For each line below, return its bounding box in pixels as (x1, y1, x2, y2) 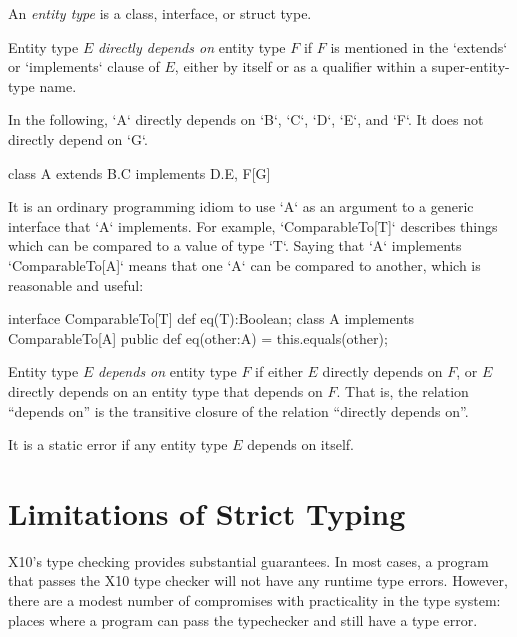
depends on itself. (247, 434, 354, 455)
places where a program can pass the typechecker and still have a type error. (8, 609, 478, 630)
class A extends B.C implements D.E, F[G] (8, 162, 271, 183)
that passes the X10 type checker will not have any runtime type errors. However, (8, 570, 508, 591)
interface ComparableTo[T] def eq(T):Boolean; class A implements (8, 308, 415, 329)
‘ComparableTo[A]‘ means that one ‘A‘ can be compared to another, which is (8, 254, 481, 275)
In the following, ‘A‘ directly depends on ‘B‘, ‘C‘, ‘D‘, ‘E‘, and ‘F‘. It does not (8, 109, 484, 130)
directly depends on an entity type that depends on (8, 380, 323, 401)
